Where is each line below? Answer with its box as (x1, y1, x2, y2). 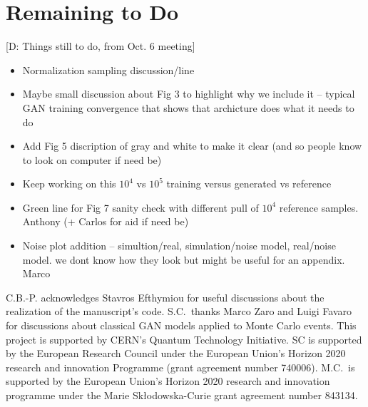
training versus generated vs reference (166, 176, 332, 191)
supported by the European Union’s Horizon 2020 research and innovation (6, 373, 330, 388)
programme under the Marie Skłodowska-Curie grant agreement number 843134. (6, 388, 358, 402)
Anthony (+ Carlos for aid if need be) (22, 214, 189, 229)
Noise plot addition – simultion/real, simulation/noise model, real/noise (22, 238, 336, 253)
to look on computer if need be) (22, 152, 162, 167)
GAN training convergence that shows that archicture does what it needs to (22, 100, 354, 115)
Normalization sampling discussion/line (22, 62, 195, 77)
